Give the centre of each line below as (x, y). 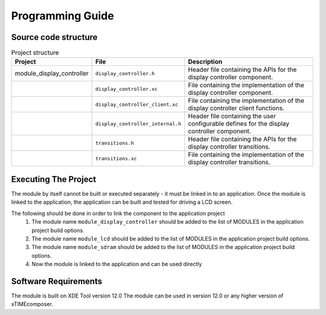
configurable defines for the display (239, 124)
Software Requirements (57, 281)
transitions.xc (116, 158)
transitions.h (115, 143)
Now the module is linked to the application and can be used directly (117, 264)
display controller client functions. (236, 108)
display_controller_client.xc (137, 104)
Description (205, 62)
